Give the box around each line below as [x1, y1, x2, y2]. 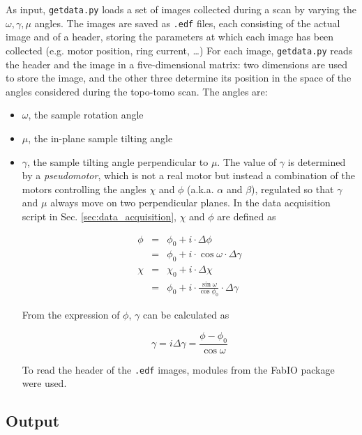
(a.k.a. [187, 181, 214, 196]
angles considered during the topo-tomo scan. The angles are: [6, 84, 268, 98]
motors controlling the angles [22, 181, 146, 196]
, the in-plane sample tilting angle [28, 130, 173, 145]
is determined [287, 154, 346, 169]
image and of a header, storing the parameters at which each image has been [6, 29, 334, 44]
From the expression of [22, 307, 120, 322]
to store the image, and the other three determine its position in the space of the [6, 70, 352, 85]
